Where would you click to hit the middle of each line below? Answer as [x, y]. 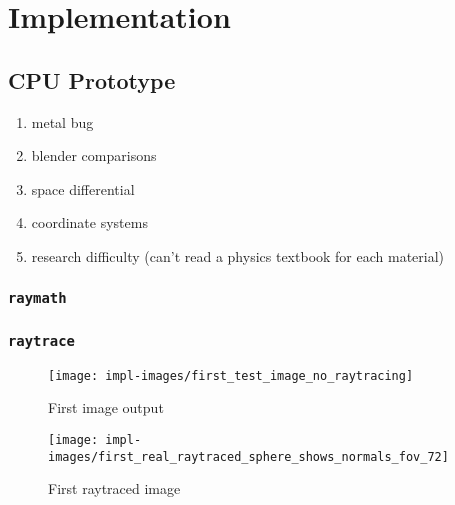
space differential [83, 188]
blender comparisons [94, 155]
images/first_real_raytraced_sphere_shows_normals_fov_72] [248, 456]
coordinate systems [89, 222]
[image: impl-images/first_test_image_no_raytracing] [231, 375]
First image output [106, 407]
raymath [37, 298]
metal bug [62, 121]
